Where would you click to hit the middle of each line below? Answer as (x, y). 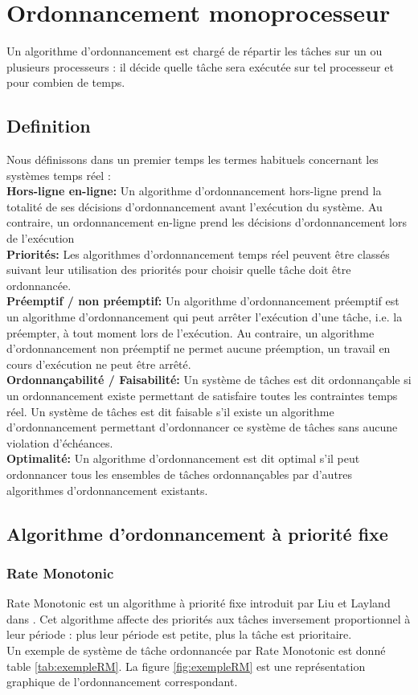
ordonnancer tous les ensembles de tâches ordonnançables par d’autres (180, 474)
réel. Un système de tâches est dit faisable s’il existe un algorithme (170, 411)
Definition (49, 126)
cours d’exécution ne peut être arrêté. (99, 364)
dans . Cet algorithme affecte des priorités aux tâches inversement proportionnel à (209, 618)
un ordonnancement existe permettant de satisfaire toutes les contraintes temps (202, 396)
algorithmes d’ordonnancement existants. (107, 490)
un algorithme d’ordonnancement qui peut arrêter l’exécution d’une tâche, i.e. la (205, 317)
